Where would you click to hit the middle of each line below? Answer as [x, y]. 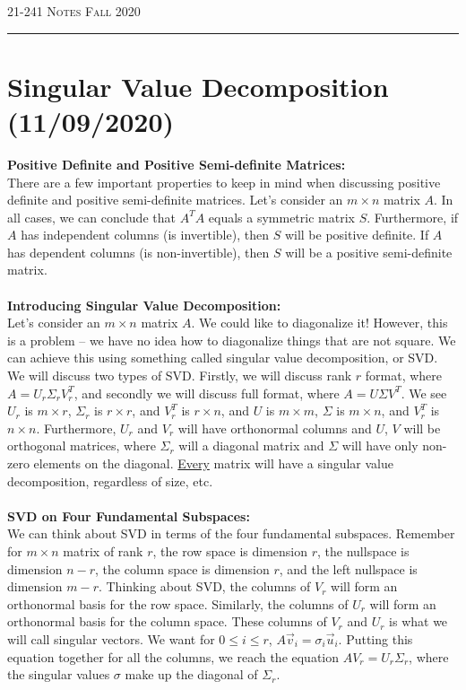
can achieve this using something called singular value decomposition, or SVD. [223, 358]
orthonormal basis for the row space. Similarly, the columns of [178, 603]
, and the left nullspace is [348, 568]
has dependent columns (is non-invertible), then [138, 252]
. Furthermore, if [413, 217]
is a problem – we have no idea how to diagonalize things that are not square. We [232, 340]
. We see [424, 393]
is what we [419, 621]
